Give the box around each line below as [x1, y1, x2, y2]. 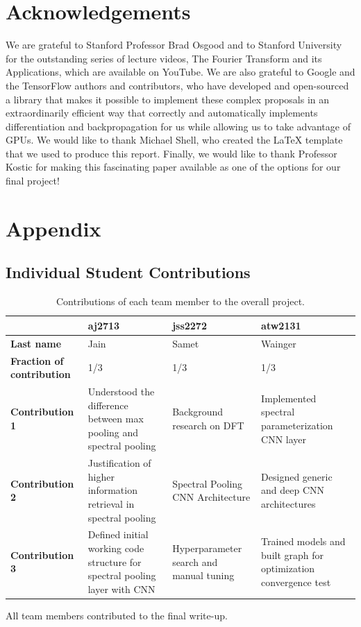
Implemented [261, 390, 317, 405]
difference [87, 397, 128, 412]
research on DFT [172, 418, 244, 432]
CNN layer [261, 431, 307, 446]
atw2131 [261, 318, 301, 332]
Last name [10, 336, 62, 350]
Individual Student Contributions [6, 261, 251, 283]
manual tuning [172, 568, 235, 583]
